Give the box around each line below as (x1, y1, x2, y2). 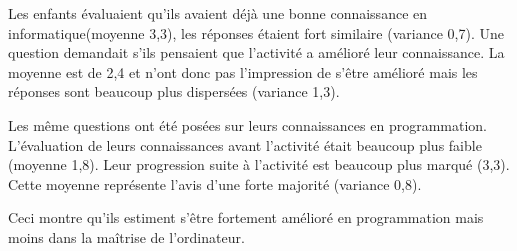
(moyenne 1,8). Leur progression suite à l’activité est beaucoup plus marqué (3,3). (8, 154, 510, 175)
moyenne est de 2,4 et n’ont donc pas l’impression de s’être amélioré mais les (8, 61, 478, 82)
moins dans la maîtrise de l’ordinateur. (8, 226, 245, 247)
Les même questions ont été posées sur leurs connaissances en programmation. (8, 114, 487, 135)
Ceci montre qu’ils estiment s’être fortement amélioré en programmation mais (8, 207, 484, 228)
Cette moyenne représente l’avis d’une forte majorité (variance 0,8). (8, 173, 422, 194)
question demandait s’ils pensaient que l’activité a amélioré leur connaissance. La (8, 42, 505, 63)
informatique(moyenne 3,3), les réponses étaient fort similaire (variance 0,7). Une (8, 22, 504, 43)
